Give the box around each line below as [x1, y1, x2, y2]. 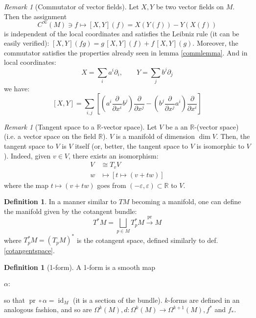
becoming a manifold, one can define [132, 196, 241, 207]
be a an [165, 121, 188, 132]
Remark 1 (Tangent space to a [4, 121, 95, 132]
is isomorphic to [196, 141, 244, 151]
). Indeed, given [4, 150, 51, 160]
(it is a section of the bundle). [73, 294, 163, 305]
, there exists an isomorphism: [69, 150, 159, 160]
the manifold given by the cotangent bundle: [4, 206, 137, 216]
